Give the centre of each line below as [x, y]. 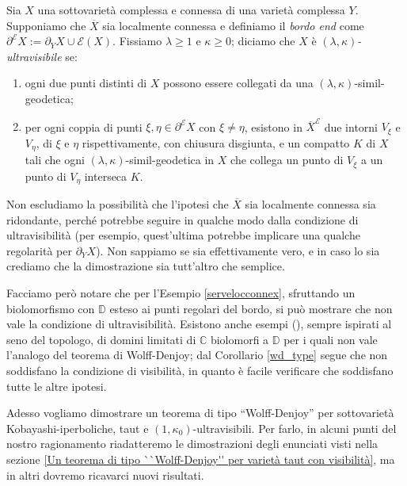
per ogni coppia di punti [84, 126]
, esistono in [273, 126]
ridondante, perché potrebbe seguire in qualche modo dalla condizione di [183, 219]
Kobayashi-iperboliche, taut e [78, 428]
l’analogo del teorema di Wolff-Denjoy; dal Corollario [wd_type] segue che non [197, 355]
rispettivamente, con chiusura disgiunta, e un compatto [216, 142]
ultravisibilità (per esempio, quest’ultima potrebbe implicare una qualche [183, 235]
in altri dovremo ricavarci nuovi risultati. [105, 475]
